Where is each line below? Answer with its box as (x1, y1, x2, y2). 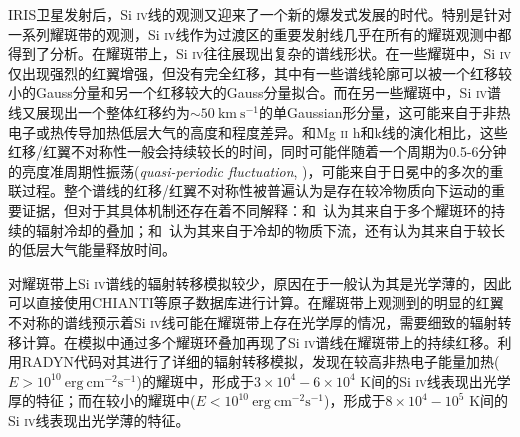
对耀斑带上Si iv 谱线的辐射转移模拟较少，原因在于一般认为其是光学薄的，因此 (8, 272, 512, 293)
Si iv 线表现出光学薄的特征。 (8, 409, 190, 430)
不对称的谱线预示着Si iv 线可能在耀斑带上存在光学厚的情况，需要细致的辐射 (8, 311, 498, 332)
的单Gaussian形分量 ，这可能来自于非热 (258, 101, 511, 122)
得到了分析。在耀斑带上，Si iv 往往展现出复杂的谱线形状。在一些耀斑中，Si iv (8, 43, 511, 64)
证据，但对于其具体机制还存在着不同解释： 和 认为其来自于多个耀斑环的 (21, 199, 491, 220)
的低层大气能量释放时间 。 (8, 239, 176, 260)
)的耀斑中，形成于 (136, 370, 254, 391)
